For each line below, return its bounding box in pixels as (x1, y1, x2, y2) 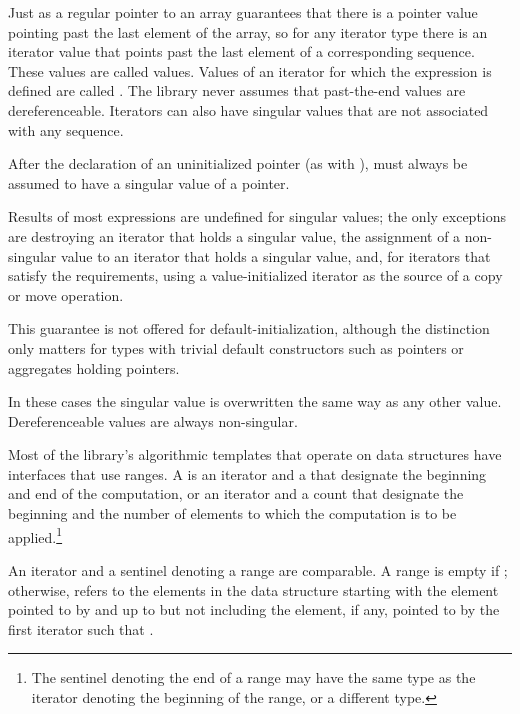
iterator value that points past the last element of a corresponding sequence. (8, 41, 475, 62)
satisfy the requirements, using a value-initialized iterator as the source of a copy (8, 265, 503, 286)
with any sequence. (8, 119, 124, 140)
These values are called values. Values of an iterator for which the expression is (8, 60, 492, 81)
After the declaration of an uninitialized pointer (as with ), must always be (8, 153, 468, 174)
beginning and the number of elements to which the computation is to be (8, 503, 457, 524)
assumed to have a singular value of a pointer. (8, 172, 290, 193)
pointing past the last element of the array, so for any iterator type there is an (8, 21, 488, 42)
